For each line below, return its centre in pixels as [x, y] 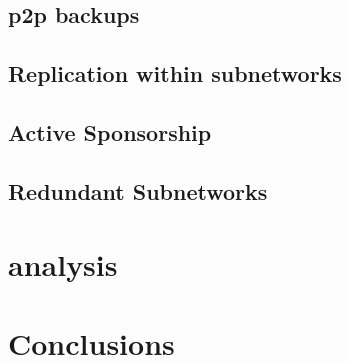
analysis [63, 264]
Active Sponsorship [110, 131]
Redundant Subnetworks [138, 190]
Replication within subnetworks [175, 73]
